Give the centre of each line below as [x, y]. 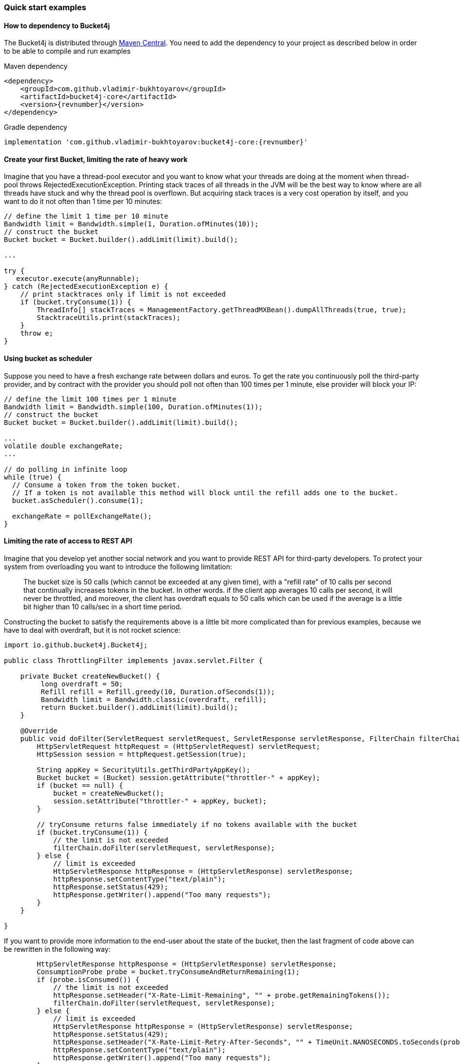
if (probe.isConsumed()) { [88, 979]
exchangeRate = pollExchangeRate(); [82, 516]
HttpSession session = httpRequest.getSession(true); [142, 754]
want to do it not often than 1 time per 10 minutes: [83, 201]
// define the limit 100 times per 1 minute [90, 399]
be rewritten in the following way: [57, 949]
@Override [39, 731]
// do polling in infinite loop [66, 469]
